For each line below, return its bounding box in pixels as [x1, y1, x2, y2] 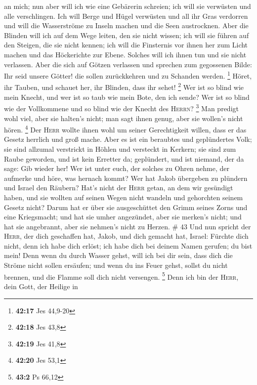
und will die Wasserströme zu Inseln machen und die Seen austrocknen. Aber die [4, 20, 249, 31]
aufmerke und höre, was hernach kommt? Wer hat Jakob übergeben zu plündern [4, 172, 248, 183]
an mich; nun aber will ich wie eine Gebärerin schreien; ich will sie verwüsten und [4, 1, 251, 11]
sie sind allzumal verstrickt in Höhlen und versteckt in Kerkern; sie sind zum [4, 143, 236, 154]
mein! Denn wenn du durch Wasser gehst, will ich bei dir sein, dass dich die [4, 250, 233, 260]
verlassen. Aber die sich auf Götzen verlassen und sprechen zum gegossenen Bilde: [4, 59, 252, 69]
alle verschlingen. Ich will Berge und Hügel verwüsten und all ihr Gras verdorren [4, 10, 248, 21]
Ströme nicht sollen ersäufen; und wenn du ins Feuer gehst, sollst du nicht [4, 260, 228, 270]
